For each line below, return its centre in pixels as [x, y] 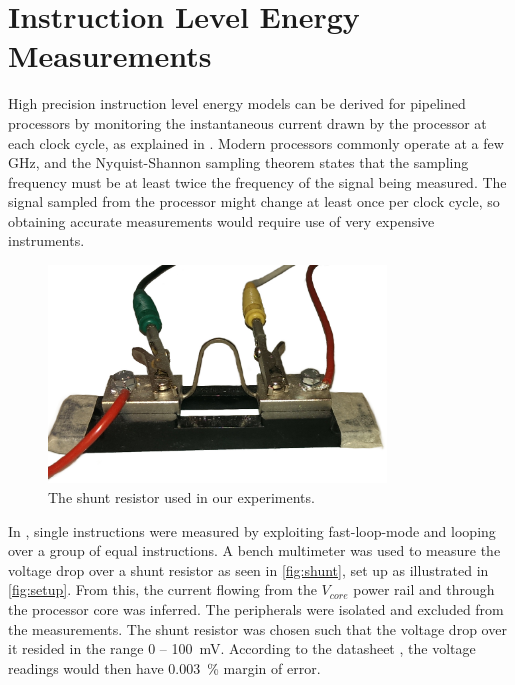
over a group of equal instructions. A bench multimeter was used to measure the [254, 550]
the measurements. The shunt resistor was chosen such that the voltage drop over [257, 628]
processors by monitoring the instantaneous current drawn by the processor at [247, 122]
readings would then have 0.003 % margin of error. [164, 667]
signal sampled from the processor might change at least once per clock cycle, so [254, 201]
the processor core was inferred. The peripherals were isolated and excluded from [256, 608]
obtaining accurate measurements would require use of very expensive [221, 220]
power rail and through [424, 589]
